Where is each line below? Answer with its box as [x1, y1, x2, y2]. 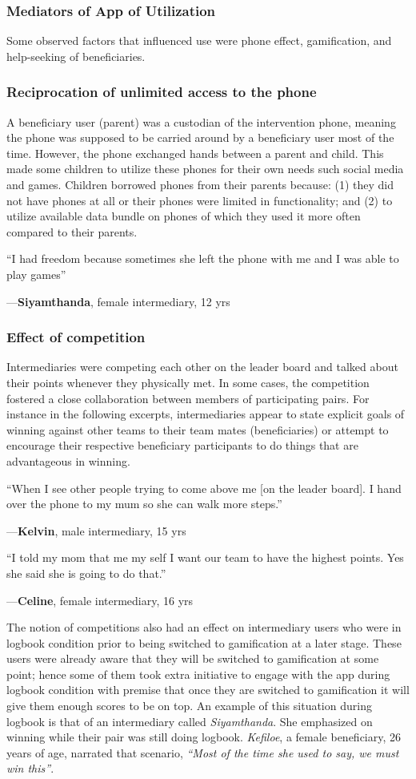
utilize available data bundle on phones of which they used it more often [6, 208, 361, 224]
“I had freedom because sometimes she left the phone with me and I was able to [6, 250, 399, 267]
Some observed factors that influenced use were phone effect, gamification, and [6, 32, 392, 49]
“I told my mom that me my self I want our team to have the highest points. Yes [6, 549, 404, 566]
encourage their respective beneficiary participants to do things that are [6, 437, 358, 454]
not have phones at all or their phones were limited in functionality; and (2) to [6, 192, 393, 208]
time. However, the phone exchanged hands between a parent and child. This [6, 144, 384, 161]
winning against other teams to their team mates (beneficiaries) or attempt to [6, 421, 389, 438]
